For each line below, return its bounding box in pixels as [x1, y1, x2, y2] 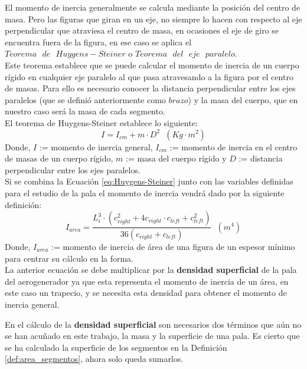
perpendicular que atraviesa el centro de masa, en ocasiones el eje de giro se [5, 24, 279, 37]
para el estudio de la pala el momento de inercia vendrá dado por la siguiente [5, 186, 285, 199]
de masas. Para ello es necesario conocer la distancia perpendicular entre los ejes [5, 82, 296, 94]
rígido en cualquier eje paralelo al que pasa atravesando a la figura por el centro [5, 70, 293, 83]
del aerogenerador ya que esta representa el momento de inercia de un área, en [5, 275, 289, 287]
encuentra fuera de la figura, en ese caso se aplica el [5, 35, 192, 48]
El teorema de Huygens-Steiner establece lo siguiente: [5, 116, 198, 129]
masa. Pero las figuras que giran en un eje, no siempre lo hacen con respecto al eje [5, 12, 302, 25]
